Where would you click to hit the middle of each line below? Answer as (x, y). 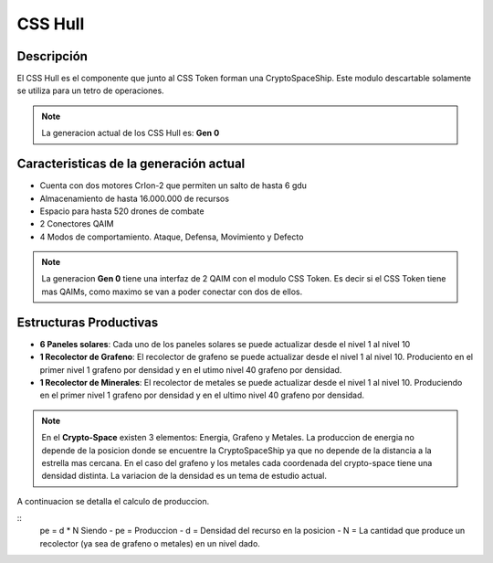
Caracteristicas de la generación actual (131, 164)
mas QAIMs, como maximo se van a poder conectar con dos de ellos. (172, 292)
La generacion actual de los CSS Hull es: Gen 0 (131, 133)
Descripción (52, 56)
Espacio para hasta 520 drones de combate (122, 211)
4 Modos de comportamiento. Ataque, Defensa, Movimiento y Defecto (172, 237)
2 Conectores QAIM (77, 224)
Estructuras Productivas (88, 322)
